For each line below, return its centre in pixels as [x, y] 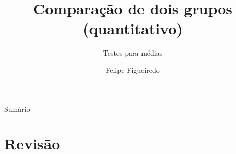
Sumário [17, 108]
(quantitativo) [133, 28]
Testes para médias [133, 53]
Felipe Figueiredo [133, 70]
